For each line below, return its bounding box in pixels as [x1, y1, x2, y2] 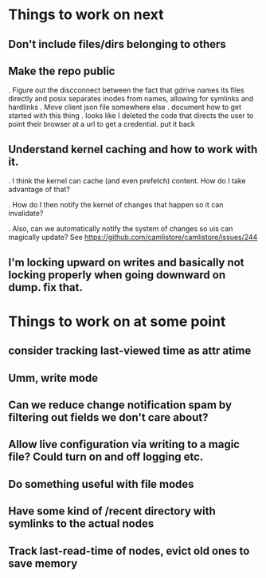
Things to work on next [8, 6, 164, 24]
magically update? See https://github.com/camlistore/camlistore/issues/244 [8, 233, 258, 242]
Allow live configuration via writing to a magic [8, 438, 241, 451]
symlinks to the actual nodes [8, 517, 155, 531]
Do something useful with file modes [8, 477, 194, 491]
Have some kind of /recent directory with [8, 505, 217, 518]
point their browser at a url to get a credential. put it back [8, 120, 195, 129]
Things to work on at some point [8, 313, 226, 330]
